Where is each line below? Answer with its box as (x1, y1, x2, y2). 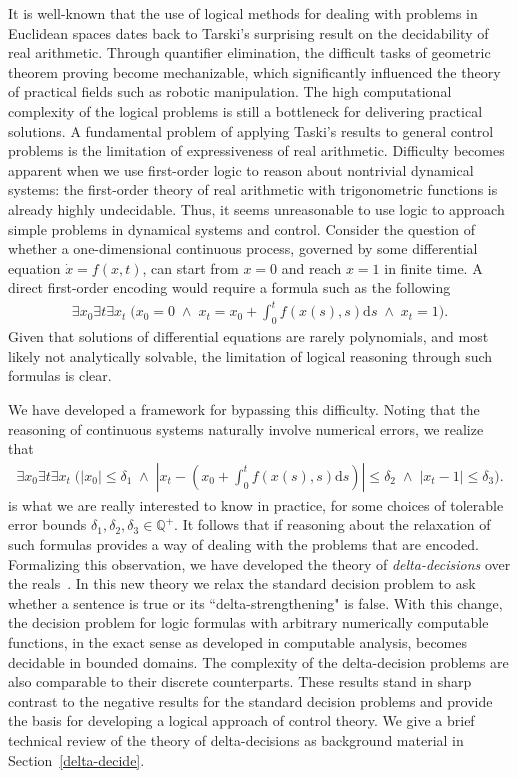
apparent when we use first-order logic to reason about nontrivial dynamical (8, 159, 474, 180)
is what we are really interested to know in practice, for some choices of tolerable (8, 494, 504, 515)
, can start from (142, 257, 239, 278)
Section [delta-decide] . (8, 749, 145, 770)
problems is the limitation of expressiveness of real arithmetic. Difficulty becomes (8, 140, 505, 161)
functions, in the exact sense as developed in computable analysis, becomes (8, 631, 468, 652)
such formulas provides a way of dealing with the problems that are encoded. (8, 534, 480, 555)
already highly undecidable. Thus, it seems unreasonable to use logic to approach (8, 198, 505, 219)
